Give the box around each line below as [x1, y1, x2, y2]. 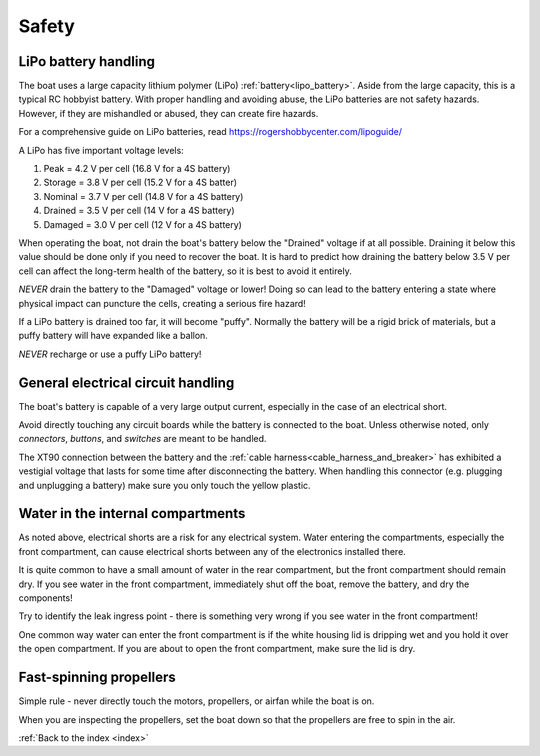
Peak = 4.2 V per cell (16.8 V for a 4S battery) [43, 163, 231, 175]
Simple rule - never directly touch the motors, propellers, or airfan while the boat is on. [18, 695, 375, 707]
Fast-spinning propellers [18, 669, 177, 686]
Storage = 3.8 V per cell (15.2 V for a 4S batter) [43, 176, 238, 189]
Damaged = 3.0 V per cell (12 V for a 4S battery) [43, 218, 242, 230]
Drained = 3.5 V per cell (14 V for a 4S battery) [43, 205, 235, 217]
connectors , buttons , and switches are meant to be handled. [18, 433, 267, 445]
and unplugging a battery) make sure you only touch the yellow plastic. [18, 479, 311, 491]
